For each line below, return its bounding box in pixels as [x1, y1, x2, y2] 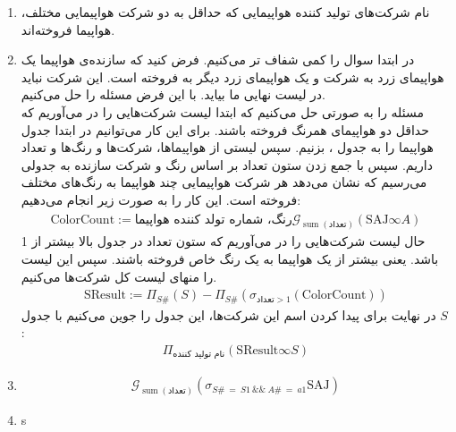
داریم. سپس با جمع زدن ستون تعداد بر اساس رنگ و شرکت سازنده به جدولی [21, 155, 433, 174]
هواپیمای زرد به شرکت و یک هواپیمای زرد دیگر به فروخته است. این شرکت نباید [21, 67, 444, 86]
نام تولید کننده [173, 350, 225, 360]
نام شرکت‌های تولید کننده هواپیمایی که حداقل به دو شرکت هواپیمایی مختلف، [21, 3, 430, 21]
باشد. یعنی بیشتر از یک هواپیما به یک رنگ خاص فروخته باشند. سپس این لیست [21, 250, 439, 268]
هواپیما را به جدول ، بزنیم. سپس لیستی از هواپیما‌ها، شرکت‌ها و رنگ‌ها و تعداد [21, 138, 434, 157]
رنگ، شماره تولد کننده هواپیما [134, 213, 292, 226]
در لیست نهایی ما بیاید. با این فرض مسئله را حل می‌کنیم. [21, 85, 325, 104]
